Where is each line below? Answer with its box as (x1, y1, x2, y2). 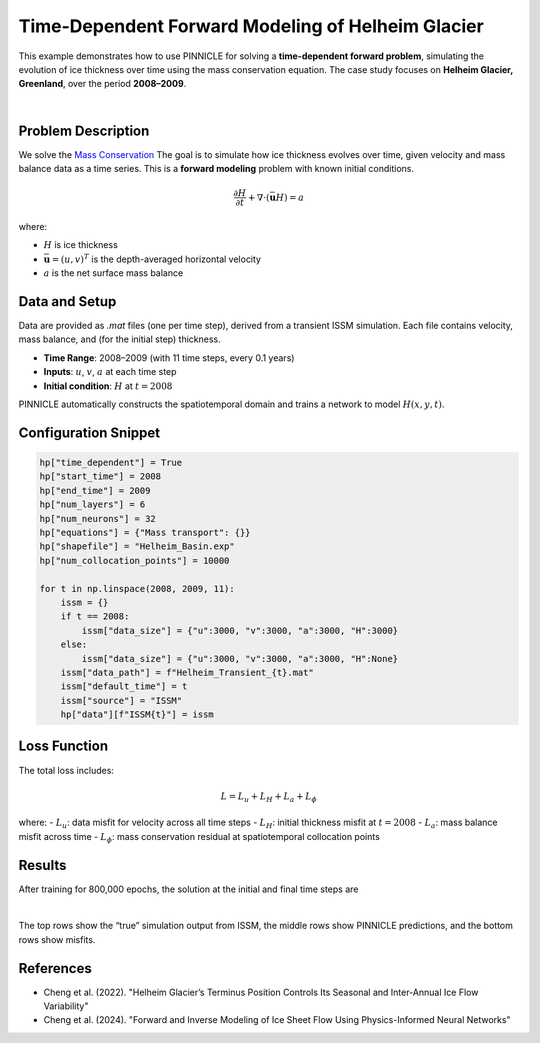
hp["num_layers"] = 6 (39, 499, 146, 510)
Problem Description (18, 122, 150, 139)
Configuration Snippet (18, 424, 161, 441)
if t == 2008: (60, 611, 130, 622)
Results (18, 856, 67, 874)
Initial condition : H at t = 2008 (43, 380, 173, 392)
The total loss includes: (18, 764, 115, 776)
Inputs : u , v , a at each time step (43, 366, 177, 378)
